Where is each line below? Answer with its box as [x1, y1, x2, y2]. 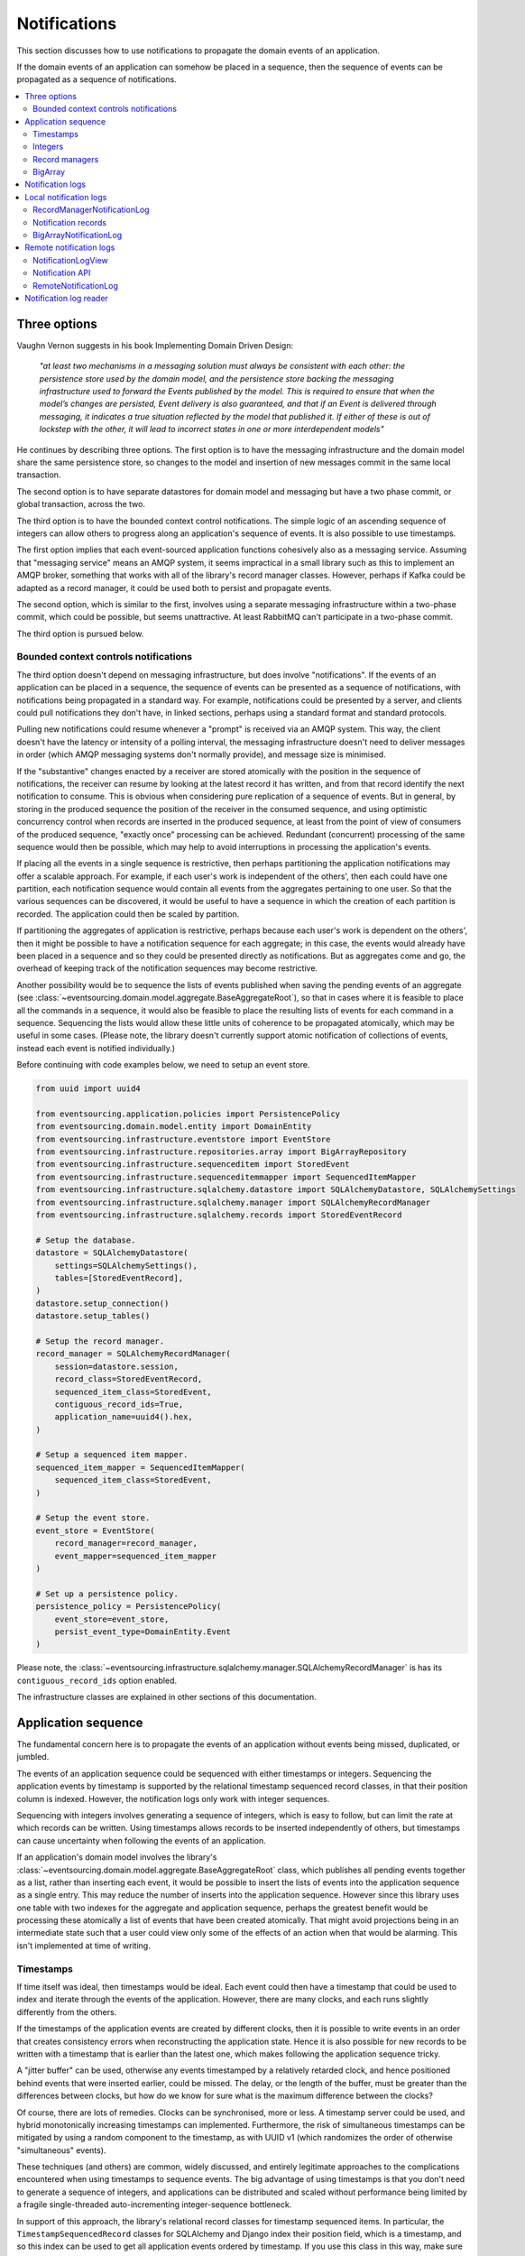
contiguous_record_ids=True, [54, 1399, 184, 1410]
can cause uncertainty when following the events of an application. [16, 1835, 266, 1845]
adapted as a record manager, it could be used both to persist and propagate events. [16, 582, 333, 593]
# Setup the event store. [35, 1512, 151, 1523]
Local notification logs [24, 191, 107, 202]
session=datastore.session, [54, 1361, 180, 1372]
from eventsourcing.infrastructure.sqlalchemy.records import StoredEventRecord [35, 1210, 402, 1220]
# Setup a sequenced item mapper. [35, 1449, 189, 1460]
